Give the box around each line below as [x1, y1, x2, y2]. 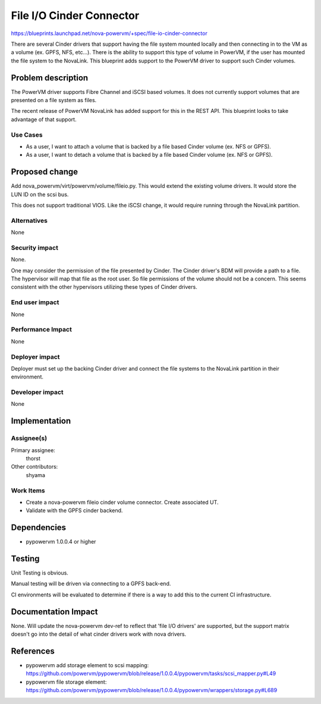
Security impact [11, 244, 59, 252]
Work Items [11, 486, 45, 494]
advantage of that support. [11, 116, 77, 123]
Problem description [11, 72, 89, 83]
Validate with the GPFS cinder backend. [26, 507, 123, 514]
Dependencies [11, 523, 67, 533]
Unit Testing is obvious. [11, 569, 68, 576]
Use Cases [11, 131, 43, 139]
